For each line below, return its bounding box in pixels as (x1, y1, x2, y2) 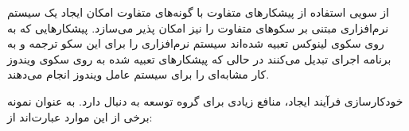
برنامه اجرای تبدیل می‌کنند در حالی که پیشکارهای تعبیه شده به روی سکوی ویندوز (7, 50, 391, 67)
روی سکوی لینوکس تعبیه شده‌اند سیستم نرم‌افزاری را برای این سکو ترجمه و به (7, 35, 384, 52)
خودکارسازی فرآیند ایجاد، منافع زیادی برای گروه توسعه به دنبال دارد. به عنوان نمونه (7, 92, 403, 109)
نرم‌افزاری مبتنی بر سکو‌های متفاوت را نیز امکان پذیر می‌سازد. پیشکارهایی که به (7, 19, 389, 36)
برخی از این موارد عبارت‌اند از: (7, 108, 153, 125)
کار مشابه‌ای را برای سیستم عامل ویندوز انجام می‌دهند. (7, 66, 270, 83)
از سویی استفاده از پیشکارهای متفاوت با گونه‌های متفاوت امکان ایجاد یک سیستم (7, 4, 390, 20)
